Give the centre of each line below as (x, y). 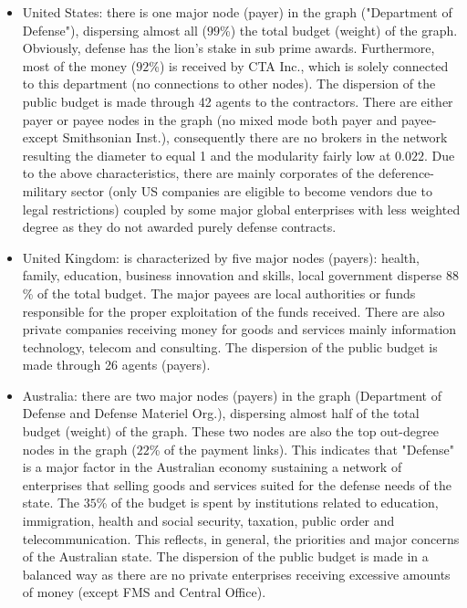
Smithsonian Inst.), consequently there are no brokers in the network (255, 137)
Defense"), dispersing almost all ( (114, 30)
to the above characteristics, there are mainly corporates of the (198, 173)
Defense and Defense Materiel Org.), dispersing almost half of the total (221, 413)
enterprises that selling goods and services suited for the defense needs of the (237, 484)
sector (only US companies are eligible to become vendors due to (252, 190)
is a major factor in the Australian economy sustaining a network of (212, 467)
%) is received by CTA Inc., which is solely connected (299, 65)
